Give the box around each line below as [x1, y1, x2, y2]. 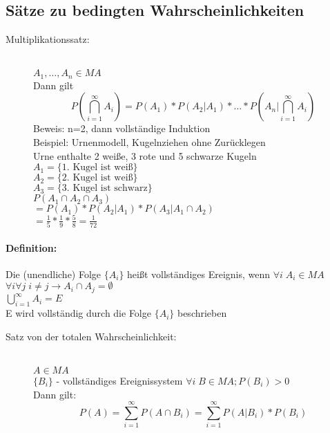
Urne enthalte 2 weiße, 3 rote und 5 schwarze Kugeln [33, 148, 257, 163]
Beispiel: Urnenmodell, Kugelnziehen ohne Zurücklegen [33, 135, 266, 149]
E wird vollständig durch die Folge [6, 306, 151, 320]
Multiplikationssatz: [6, 32, 90, 46]
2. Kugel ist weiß [61, 173, 133, 183]
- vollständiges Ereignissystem [56, 373, 183, 387]
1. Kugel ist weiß [61, 163, 133, 173]
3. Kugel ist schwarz [61, 183, 148, 194]
